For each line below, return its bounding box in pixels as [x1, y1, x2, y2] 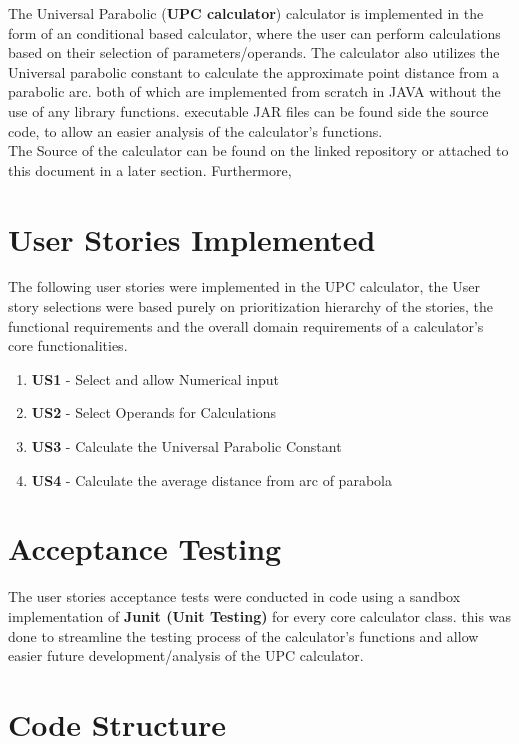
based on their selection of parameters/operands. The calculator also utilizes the [8, 42, 500, 63]
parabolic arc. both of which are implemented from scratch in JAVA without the [8, 81, 501, 102]
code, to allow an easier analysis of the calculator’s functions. [8, 120, 383, 141]
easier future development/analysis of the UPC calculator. [8, 645, 364, 666]
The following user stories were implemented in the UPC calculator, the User [8, 276, 480, 297]
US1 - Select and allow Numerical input [31, 368, 279, 389]
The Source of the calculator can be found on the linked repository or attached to [8, 140, 509, 161]
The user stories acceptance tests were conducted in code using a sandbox [8, 586, 461, 607]
